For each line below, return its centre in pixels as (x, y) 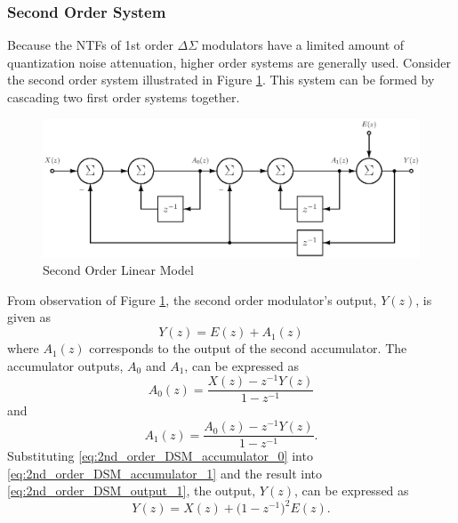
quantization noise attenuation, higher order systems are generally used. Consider (229, 62)
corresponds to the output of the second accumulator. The (248, 348)
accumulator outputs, (65, 365)
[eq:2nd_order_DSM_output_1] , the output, (132, 491)
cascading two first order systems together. (124, 97)
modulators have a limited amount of (303, 45)
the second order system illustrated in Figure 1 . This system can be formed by (221, 80)
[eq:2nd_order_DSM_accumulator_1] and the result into (165, 473)
